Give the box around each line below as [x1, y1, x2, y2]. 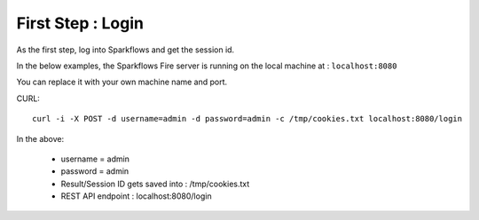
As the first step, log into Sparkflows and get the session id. [16, 44, 235, 55]
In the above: [16, 133, 65, 144]
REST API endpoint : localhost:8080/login [60, 191, 212, 201]
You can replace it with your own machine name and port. [16, 76, 228, 88]
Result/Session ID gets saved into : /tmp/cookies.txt [60, 178, 250, 189]
